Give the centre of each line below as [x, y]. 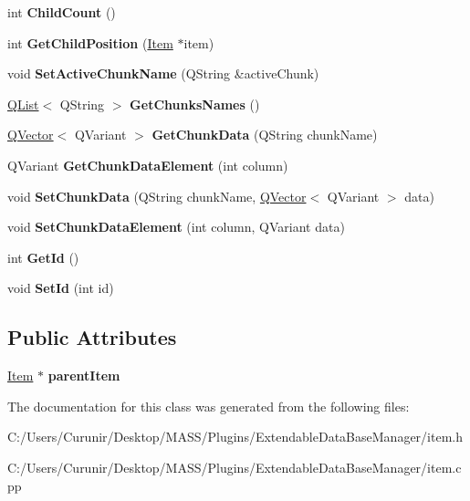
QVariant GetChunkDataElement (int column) [148, 165]
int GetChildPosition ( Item [90, 42]
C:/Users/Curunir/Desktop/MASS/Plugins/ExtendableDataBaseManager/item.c [235, 467]
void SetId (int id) [61, 288]
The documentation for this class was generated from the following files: [209, 406]
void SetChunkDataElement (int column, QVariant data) [176, 227]
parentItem [84, 376]
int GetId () [43, 257]
